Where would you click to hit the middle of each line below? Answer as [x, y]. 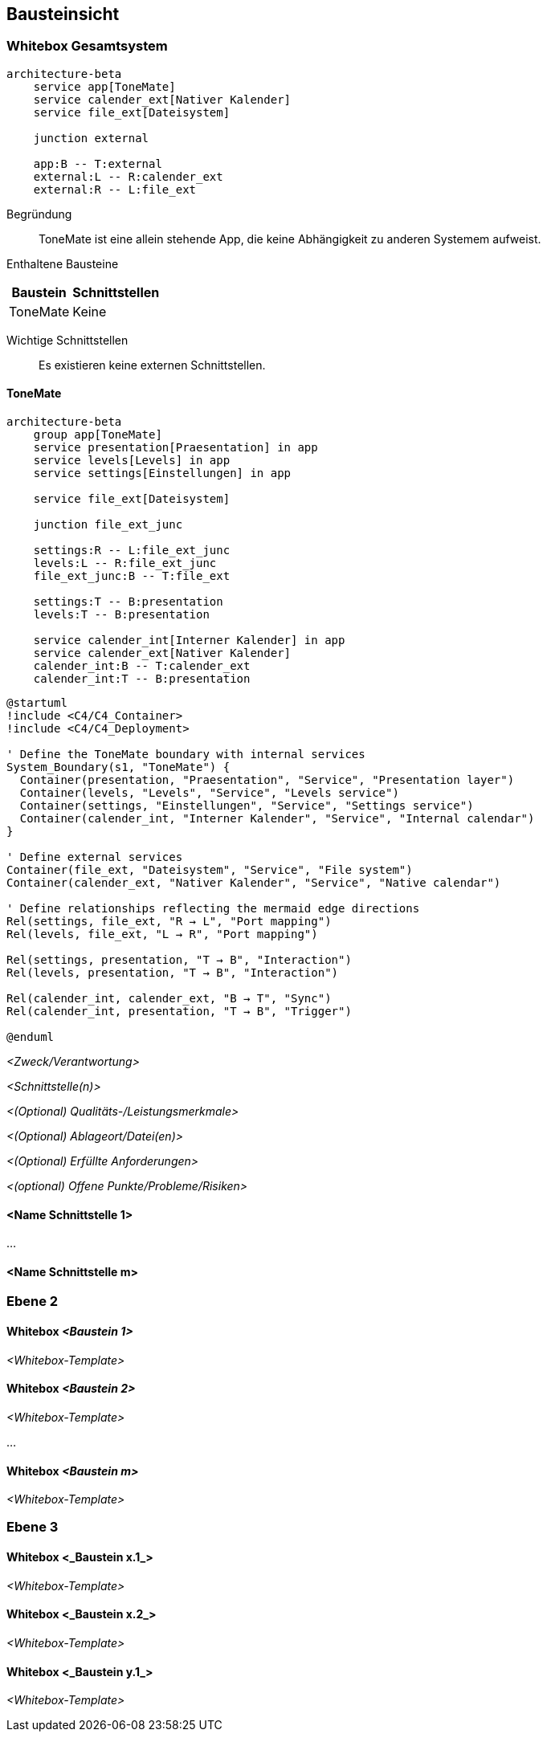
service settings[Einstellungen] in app [162, 473]
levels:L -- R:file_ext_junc [125, 563]
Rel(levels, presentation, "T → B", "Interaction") [173, 973]
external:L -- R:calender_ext [128, 176]
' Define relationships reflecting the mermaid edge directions [213, 909]
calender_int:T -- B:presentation [142, 679]
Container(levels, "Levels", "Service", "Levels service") [209, 793]
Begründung [39, 214]
